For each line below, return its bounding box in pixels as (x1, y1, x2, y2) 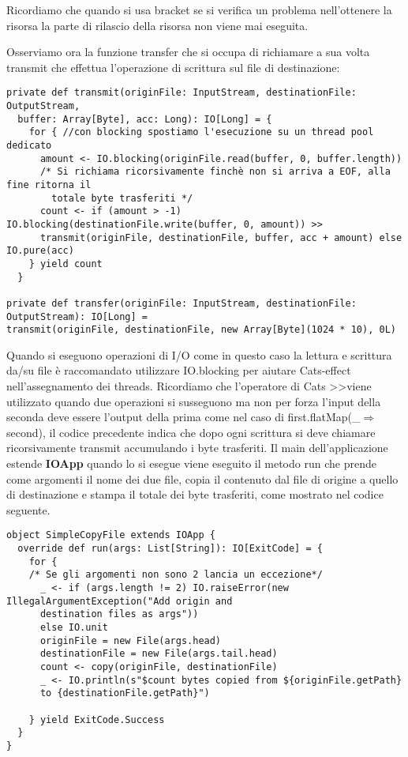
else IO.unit (39, 621, 108, 633)
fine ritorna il (6, 179, 92, 190)
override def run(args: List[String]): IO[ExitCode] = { (17, 543, 323, 555)
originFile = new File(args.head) (39, 635, 222, 646)
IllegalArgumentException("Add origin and (6, 595, 233, 607)
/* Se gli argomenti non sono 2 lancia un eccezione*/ (28, 569, 323, 581)
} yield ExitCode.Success (28, 714, 165, 725)
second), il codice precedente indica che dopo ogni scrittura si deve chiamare (6, 424, 376, 440)
